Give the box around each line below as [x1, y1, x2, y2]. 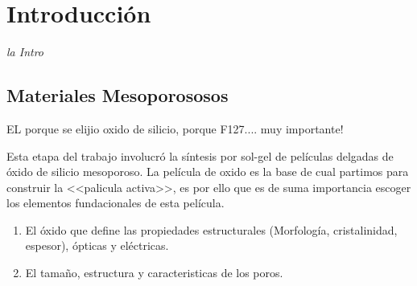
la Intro [6, 43, 44, 60]
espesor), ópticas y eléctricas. [25, 237, 169, 254]
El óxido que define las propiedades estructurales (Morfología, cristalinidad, [25, 221, 398, 238]
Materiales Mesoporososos [6, 83, 229, 108]
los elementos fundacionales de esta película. [6, 194, 225, 211]
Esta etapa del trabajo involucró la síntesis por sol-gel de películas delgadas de [6, 147, 394, 164]
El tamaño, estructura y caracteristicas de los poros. [25, 264, 283, 281]
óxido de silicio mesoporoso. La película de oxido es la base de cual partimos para [6, 163, 409, 180]
